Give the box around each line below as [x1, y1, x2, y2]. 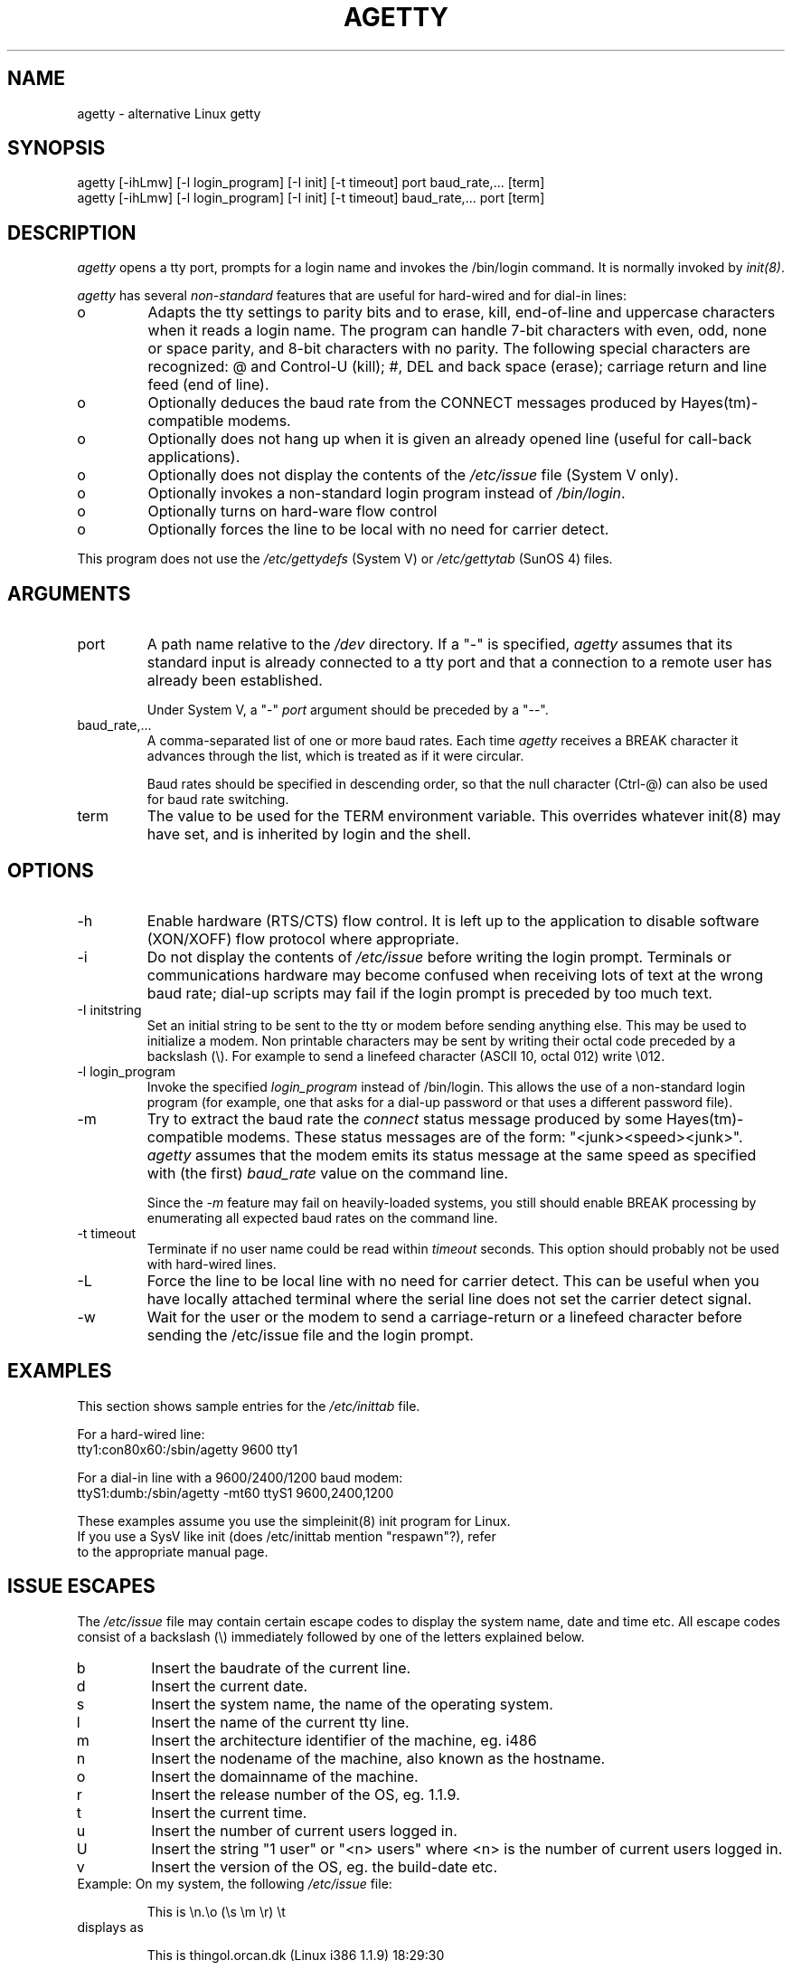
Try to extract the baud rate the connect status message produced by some [146, 1109, 663, 1128]
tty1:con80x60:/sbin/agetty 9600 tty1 [77, 1441, 298, 1457]
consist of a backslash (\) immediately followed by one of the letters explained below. [77, 1628, 585, 1644]
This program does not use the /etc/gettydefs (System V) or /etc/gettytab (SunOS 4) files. [77, 551, 613, 567]
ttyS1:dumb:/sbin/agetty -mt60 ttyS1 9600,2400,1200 [77, 1484, 394, 1501]
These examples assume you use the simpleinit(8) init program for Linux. [77, 1512, 511, 1529]
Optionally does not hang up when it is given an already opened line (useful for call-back [147, 430, 752, 449]
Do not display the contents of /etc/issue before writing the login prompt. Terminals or [146, 947, 731, 966]
